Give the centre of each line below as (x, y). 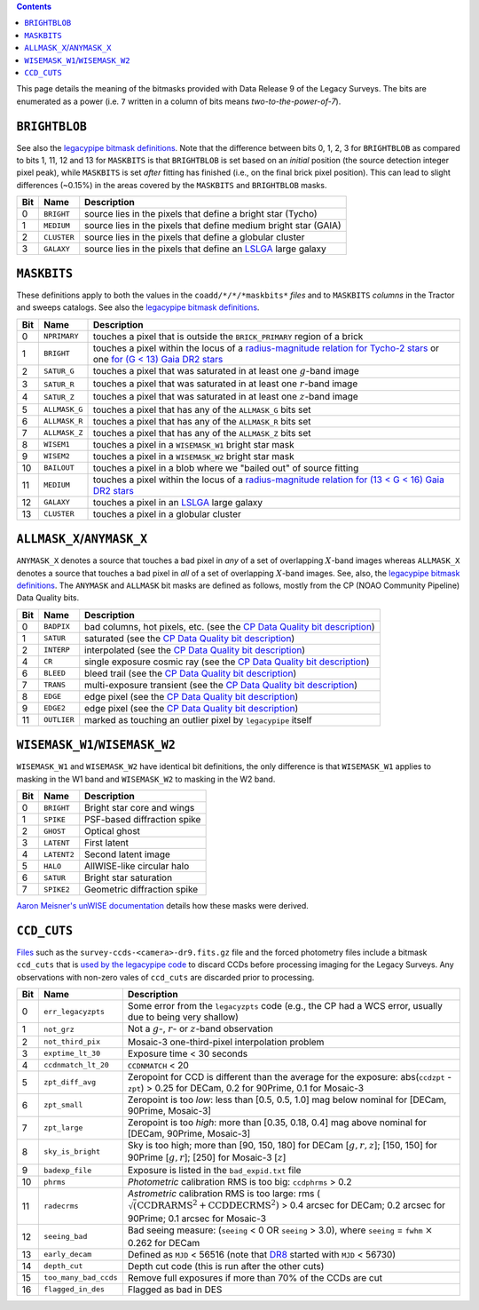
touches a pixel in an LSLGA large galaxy (178, 502)
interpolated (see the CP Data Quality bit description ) (195, 650)
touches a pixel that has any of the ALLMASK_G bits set (202, 409)
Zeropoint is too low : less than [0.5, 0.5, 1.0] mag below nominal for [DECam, (287, 1100)
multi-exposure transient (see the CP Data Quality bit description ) (221, 685)
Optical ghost (113, 831)
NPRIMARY (61, 336)
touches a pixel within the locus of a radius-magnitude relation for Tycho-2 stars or (266, 348)
